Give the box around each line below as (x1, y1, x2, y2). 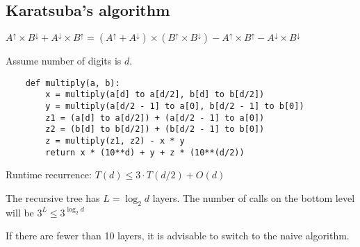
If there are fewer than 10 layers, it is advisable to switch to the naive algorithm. (6, 228, 350, 243)
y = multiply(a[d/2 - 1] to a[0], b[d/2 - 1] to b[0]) (45, 101, 304, 112)
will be (6, 205, 34, 219)
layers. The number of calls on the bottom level (152, 190, 355, 205)
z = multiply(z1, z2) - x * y (45, 136, 185, 146)
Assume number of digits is (6, 53, 122, 68)
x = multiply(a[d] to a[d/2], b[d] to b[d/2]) (45, 90, 265, 100)
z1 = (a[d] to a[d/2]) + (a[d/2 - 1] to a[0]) (45, 112, 265, 123)
